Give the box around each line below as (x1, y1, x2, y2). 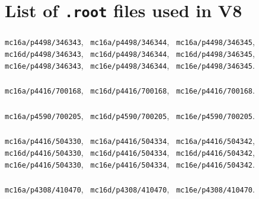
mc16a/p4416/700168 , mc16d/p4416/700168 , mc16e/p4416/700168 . (5, 84, 255, 97)
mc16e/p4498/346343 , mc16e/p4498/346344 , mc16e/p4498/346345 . (5, 59, 255, 71)
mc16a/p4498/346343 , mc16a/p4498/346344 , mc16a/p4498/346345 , (5, 36, 255, 48)
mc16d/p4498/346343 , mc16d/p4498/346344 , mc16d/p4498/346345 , (5, 47, 255, 60)
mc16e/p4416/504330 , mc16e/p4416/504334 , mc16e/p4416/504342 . (5, 158, 255, 170)
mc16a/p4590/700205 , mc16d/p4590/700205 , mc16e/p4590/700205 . (5, 109, 255, 121)
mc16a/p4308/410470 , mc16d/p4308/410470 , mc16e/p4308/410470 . (5, 183, 255, 195)
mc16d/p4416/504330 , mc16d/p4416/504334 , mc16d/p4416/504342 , (5, 146, 255, 159)
